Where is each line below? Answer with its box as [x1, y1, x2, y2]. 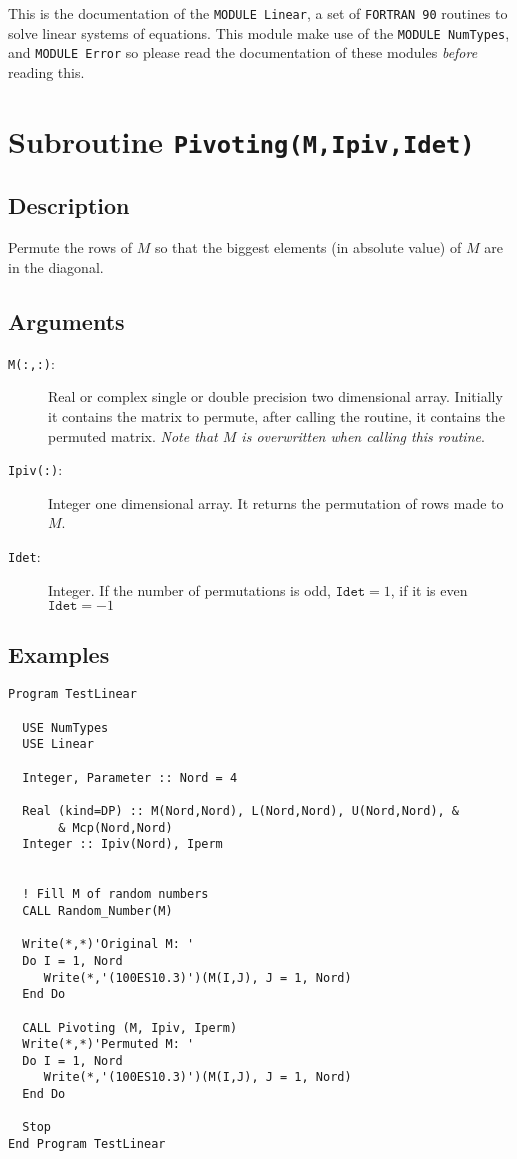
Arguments [8, 305, 125, 336]
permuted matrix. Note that [48, 425, 218, 446]
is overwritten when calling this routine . [241, 425, 485, 446]
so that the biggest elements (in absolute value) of [154, 237, 462, 258]
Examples [8, 638, 110, 669]
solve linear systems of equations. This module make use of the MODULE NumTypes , [8, 22, 510, 43]
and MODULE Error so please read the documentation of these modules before [8, 42, 478, 63]
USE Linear [22, 737, 94, 752]
